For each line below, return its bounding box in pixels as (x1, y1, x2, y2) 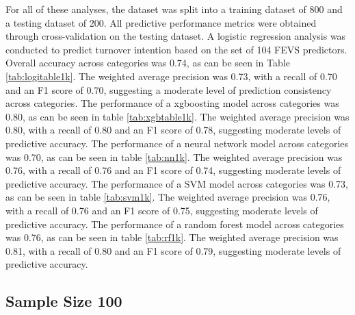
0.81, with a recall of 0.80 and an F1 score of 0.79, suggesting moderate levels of (5, 243, 341, 257)
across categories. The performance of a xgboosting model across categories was (5, 96, 339, 110)
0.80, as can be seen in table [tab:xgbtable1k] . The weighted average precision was (5, 109, 350, 123)
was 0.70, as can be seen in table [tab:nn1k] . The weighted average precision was (5, 149, 343, 164)
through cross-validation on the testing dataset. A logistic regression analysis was (5, 29, 346, 43)
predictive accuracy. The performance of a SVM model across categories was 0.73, (5, 176, 348, 190)
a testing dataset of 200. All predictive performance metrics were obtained (5, 15, 317, 29)
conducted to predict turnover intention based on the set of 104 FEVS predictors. (5, 42, 347, 56)
